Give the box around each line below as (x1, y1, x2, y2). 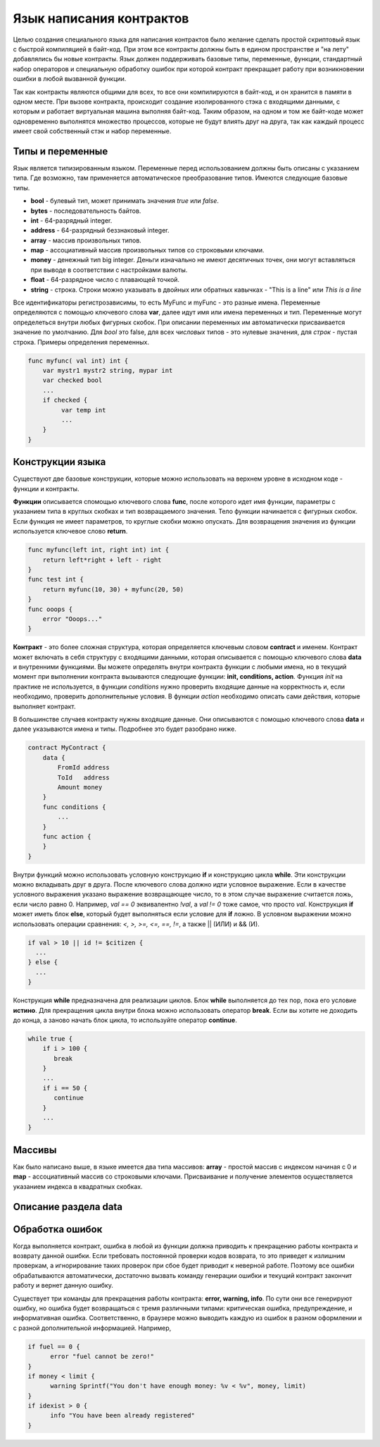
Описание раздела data (13, 1200, 123, 1212)
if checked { (42, 396, 88, 405)
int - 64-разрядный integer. (30, 216, 113, 225)
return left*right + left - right (42, 555, 162, 564)
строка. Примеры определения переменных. (13, 338, 149, 346)
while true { (27, 1035, 73, 1042)
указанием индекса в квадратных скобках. (13, 1182, 144, 1190)
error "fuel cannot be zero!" (50, 1353, 155, 1360)
